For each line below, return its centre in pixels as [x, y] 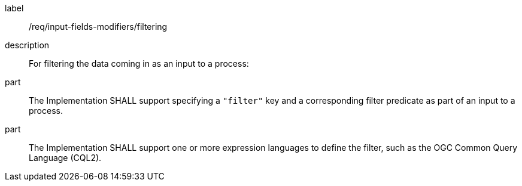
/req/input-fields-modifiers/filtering [98, 27]
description [27, 45]
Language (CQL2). [65, 158]
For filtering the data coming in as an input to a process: [139, 63]
